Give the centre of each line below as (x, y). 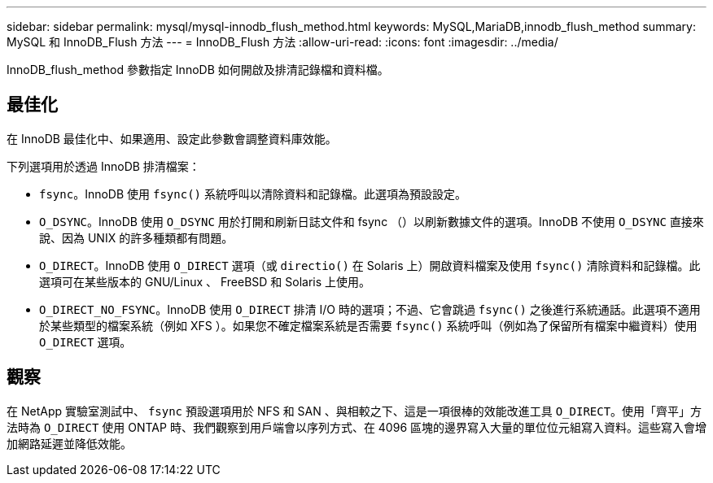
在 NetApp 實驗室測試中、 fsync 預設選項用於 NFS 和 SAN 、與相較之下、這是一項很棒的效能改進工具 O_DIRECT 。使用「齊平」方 (354, 411)
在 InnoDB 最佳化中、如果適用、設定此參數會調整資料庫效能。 (172, 138)
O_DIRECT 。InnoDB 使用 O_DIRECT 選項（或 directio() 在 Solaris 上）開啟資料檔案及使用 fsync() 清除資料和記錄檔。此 (370, 265)
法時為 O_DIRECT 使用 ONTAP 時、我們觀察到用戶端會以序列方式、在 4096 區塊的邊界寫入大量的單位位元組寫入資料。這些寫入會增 (357, 427)
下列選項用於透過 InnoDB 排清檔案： (103, 166)
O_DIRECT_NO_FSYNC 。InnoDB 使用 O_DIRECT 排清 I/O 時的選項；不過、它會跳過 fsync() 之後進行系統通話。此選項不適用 (370, 309)
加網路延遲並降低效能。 (69, 443)
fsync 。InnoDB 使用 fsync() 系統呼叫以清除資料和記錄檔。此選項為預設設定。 (253, 194)
